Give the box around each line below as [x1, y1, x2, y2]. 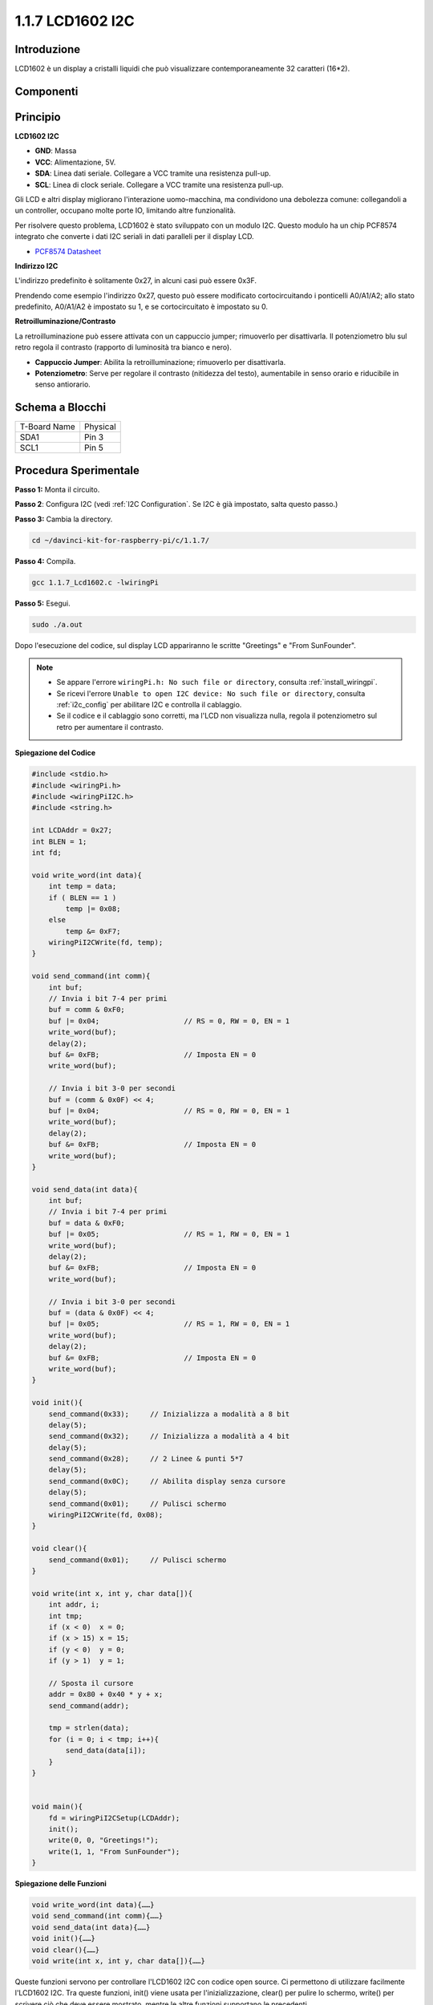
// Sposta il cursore [48, 1679, 134, 1687]
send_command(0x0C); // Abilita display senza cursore [48, 1476, 286, 1485]
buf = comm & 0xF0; [48, 1005, 126, 1015]
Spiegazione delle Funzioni [14, 1879, 107, 1889]
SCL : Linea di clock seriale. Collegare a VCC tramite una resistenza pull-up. [34, 180, 284, 189]
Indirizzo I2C [14, 261, 59, 270]
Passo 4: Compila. [14, 556, 76, 565]
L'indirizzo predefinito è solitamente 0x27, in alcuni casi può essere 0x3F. [14, 276, 257, 286]
